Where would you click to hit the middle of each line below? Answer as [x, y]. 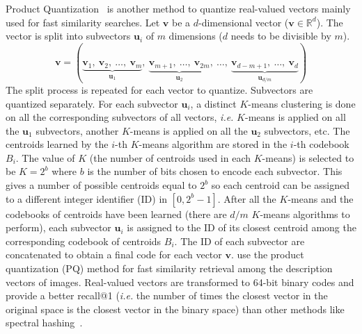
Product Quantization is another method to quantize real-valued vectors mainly [178, 8]
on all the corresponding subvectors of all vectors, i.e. [120, 117]
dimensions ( [196, 36]
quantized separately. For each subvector [92, 103]
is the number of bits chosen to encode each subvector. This [215, 171]
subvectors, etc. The [307, 130]
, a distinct [213, 103]
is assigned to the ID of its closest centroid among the [242, 227]
